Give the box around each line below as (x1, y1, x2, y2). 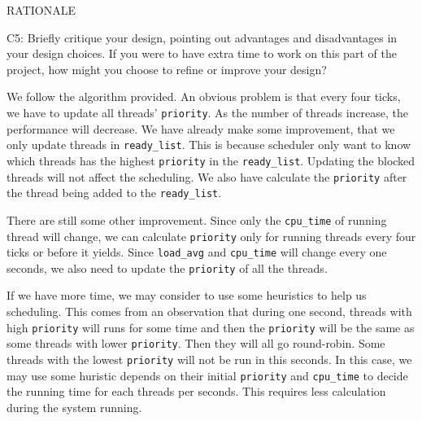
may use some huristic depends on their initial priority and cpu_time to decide (7, 366, 408, 384)
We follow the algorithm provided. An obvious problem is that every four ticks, (7, 88, 401, 105)
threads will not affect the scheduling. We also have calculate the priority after (7, 168, 407, 185)
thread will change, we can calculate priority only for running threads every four (7, 227, 416, 244)
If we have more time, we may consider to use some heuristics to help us (7, 287, 367, 304)
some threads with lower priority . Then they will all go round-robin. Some (7, 335, 385, 352)
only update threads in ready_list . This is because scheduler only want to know (7, 136, 411, 153)
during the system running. (7, 398, 142, 415)
